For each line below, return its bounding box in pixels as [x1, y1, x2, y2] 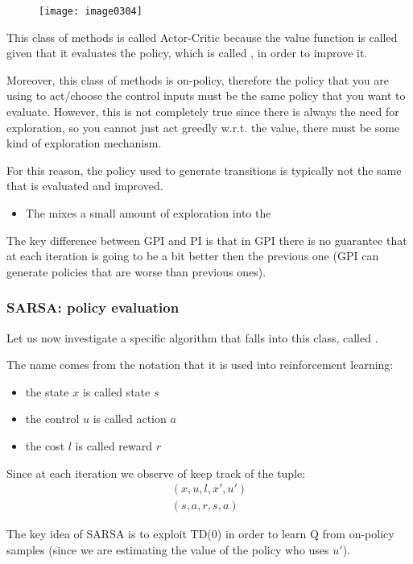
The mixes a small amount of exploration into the [25, 205, 271, 221]
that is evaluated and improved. [6, 177, 163, 194]
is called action [93, 410, 167, 427]
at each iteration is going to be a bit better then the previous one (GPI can [6, 247, 379, 264]
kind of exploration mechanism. [6, 135, 162, 151]
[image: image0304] [39, 6, 142, 17]
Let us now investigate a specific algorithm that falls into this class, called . [6, 329, 378, 346]
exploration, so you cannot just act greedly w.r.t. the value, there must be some [6, 118, 400, 135]
